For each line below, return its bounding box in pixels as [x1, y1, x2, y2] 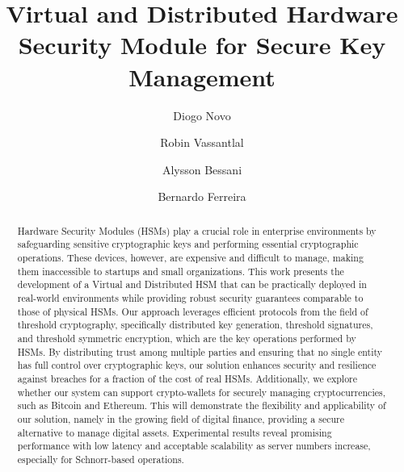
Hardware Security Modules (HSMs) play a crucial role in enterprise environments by [17, 223, 377, 237]
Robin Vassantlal [160, 134, 244, 151]
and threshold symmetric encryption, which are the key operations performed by [17, 331, 356, 345]
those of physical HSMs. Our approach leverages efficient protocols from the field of [17, 304, 368, 318]
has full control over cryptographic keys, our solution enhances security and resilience [17, 358, 377, 372]
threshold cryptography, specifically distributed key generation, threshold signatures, [17, 318, 373, 332]
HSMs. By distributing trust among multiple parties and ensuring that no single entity [17, 345, 383, 358]
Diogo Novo [173, 107, 231, 123]
